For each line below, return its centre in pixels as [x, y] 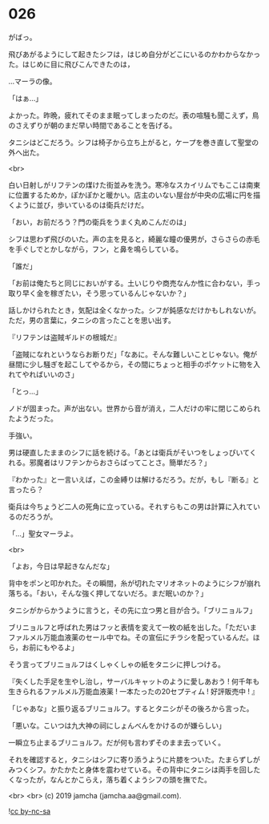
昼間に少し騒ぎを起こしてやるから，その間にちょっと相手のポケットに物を [131, 364]
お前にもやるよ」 [50, 647]
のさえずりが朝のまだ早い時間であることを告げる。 [92, 125]
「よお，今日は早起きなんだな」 [61, 566]
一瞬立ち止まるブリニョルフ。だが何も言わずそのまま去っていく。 [117, 742]
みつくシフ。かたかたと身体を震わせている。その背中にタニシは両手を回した [134, 769]
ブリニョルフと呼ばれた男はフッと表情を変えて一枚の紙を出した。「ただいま [133, 627]
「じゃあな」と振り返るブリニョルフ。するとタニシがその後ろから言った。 [131, 708]
